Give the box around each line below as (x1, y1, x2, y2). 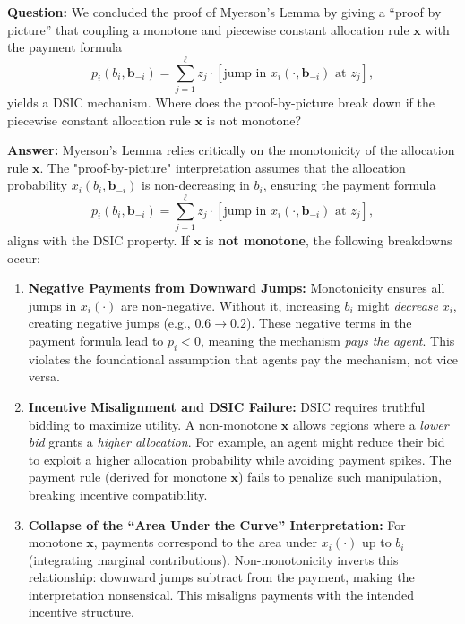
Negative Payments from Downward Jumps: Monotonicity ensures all (28, 278, 445, 297)
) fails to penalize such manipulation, (237, 467, 442, 486)
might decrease (357, 295, 438, 314)
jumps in (28, 295, 77, 314)
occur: (7, 248, 40, 267)
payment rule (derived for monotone (28, 467, 227, 486)
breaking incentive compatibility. (28, 484, 208, 503)
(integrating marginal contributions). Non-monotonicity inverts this (28, 550, 399, 568)
